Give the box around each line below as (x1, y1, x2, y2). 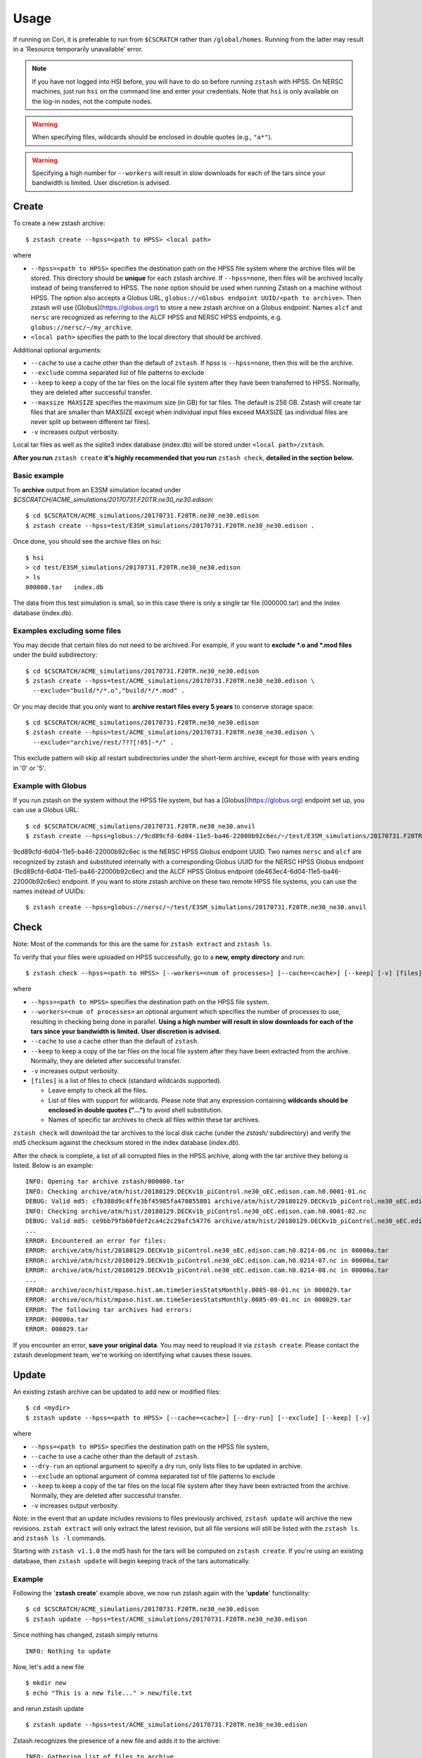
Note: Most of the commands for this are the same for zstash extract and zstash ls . (13, 939, 272, 949)
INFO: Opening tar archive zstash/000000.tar (25, 1178, 186, 1186)
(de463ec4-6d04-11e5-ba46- (254, 867, 342, 875)
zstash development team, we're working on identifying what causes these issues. (13, 1351, 252, 1359)
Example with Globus (13, 781, 87, 791)
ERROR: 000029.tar (25, 1326, 89, 1333)
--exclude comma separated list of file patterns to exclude (30, 368, 205, 377)
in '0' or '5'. (13, 764, 46, 772)
